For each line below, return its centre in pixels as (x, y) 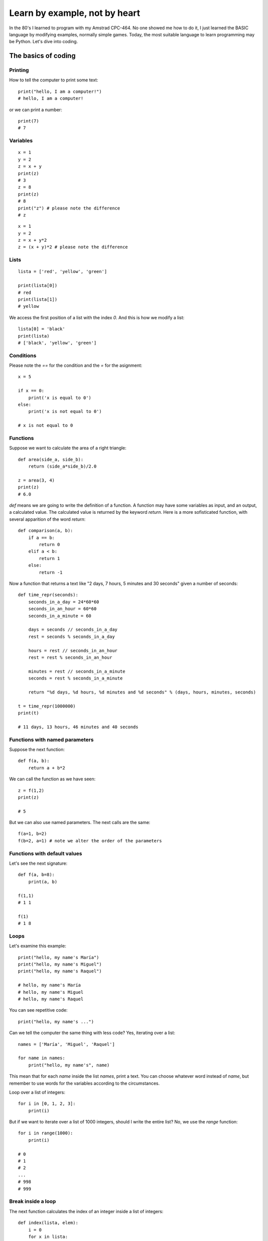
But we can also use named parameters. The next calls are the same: (80, 823)
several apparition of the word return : (47, 519)
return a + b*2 (47, 768)
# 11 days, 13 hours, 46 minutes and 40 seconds (78, 727)
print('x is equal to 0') (60, 398)
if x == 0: (31, 391)
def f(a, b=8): (36, 875)
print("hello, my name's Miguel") (60, 965)
